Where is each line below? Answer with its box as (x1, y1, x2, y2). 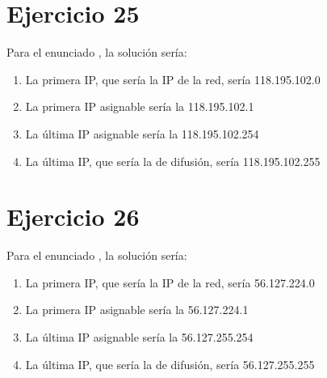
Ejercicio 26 (6, 200, 140, 233)
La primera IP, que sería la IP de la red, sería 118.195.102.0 (25, 70, 321, 87)
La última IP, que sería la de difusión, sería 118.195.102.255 (25, 152, 321, 169)
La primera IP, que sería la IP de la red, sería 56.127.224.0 (25, 274, 315, 291)
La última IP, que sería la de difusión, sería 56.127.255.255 (25, 355, 315, 372)
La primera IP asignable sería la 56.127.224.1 (25, 301, 249, 318)
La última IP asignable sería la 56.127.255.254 (25, 329, 254, 345)
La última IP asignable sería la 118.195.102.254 (25, 125, 259, 142)
